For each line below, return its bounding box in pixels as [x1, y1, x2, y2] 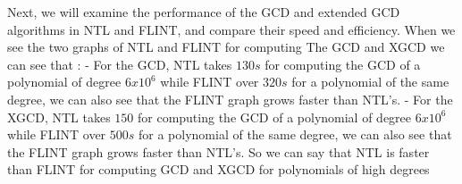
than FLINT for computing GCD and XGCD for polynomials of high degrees [7, 160, 430, 179]
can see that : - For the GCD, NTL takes [7, 54, 232, 73]
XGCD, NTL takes [7, 107, 111, 126]
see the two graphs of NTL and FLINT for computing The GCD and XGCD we [7, 38, 445, 56]
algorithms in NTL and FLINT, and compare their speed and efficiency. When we [7, 20, 456, 38]
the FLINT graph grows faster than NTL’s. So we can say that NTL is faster [7, 142, 430, 161]
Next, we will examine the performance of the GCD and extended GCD [7, 3, 400, 21]
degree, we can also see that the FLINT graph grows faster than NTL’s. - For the [7, 89, 453, 108]
